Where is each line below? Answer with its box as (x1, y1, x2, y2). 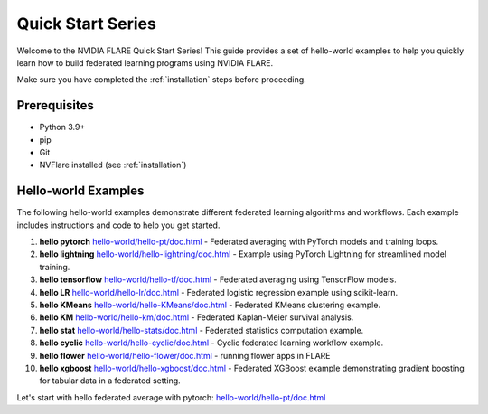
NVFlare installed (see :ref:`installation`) (39, 159, 187, 171)
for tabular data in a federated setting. (39, 375, 181, 386)
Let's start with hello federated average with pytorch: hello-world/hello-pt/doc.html (16, 391, 326, 402)
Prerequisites (16, 98, 94, 113)
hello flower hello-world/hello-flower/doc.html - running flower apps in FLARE (39, 350, 331, 361)
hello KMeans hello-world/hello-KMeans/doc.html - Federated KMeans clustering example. (39, 299, 381, 311)
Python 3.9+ (39, 122, 86, 133)
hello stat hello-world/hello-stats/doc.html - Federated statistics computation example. (39, 325, 364, 335)
